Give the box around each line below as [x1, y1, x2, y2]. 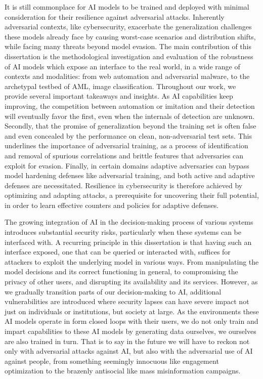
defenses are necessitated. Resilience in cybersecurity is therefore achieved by [5, 180, 243, 190]
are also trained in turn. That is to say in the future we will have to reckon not [5, 335, 250, 346]
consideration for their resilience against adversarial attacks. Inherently [5, 11, 225, 22]
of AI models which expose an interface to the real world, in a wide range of [5, 61, 240, 71]
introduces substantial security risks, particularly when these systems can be [5, 227, 242, 237]
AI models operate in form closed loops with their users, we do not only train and [5, 316, 258, 326]
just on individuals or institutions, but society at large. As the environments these [5, 306, 259, 316]
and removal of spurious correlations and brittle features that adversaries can [5, 150, 244, 160]
